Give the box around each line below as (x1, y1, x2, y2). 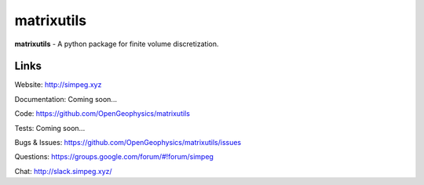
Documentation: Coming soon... (14, 94, 118, 103)
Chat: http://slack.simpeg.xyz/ (14, 166, 113, 176)
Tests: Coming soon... (14, 123, 86, 132)
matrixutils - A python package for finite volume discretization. (14, 39, 219, 49)
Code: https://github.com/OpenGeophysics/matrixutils (14, 109, 190, 118)
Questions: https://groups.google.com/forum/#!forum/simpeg (14, 152, 214, 161)
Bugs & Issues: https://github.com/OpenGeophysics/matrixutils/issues (14, 138, 242, 147)
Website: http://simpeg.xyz (14, 80, 102, 89)
